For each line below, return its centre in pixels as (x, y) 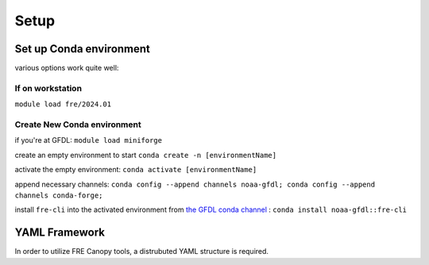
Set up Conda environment (83, 49)
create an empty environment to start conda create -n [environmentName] (146, 155)
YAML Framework (60, 233)
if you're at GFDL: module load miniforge (89, 140)
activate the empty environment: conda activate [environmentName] (136, 170)
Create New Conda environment (78, 125)
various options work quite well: (67, 68)
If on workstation (48, 88)
